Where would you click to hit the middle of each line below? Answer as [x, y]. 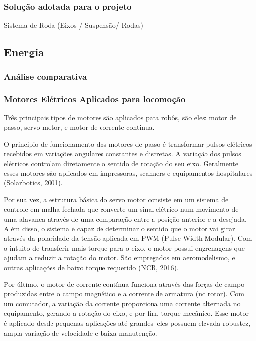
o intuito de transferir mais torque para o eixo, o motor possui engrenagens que [124, 248]
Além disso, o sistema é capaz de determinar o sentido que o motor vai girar [120, 228]
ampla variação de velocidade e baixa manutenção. [81, 332]
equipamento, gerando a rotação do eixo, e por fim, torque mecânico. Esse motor [127, 313]
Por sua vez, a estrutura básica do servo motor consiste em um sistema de [116, 199]
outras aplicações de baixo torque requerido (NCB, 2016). [91, 267]
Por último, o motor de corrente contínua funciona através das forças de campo [124, 284]
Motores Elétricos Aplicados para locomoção [95, 99]
